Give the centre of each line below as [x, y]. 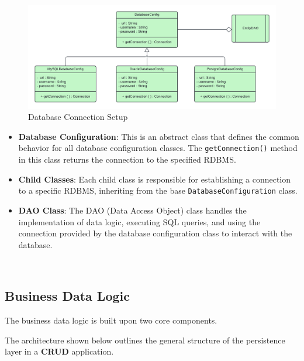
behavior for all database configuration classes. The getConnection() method [158, 148]
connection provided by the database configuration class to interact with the [155, 233]
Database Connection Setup [78, 117]
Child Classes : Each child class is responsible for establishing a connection [155, 179]
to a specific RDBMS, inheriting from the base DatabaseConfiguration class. [158, 190]
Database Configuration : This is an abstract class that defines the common [159, 136]
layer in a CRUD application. [59, 351]
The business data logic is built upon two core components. [111, 320]
